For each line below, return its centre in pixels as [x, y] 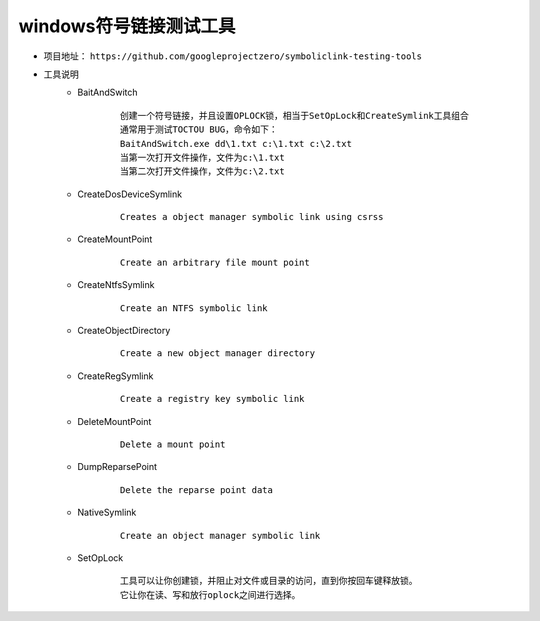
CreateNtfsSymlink [116, 285]
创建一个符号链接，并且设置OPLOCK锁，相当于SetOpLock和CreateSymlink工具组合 [295, 115]
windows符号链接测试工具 [127, 26]
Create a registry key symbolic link [212, 399]
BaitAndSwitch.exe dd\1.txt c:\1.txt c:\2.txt [236, 143]
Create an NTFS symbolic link [194, 308]
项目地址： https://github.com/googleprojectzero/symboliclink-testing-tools [232, 56]
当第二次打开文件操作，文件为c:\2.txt [202, 171]
